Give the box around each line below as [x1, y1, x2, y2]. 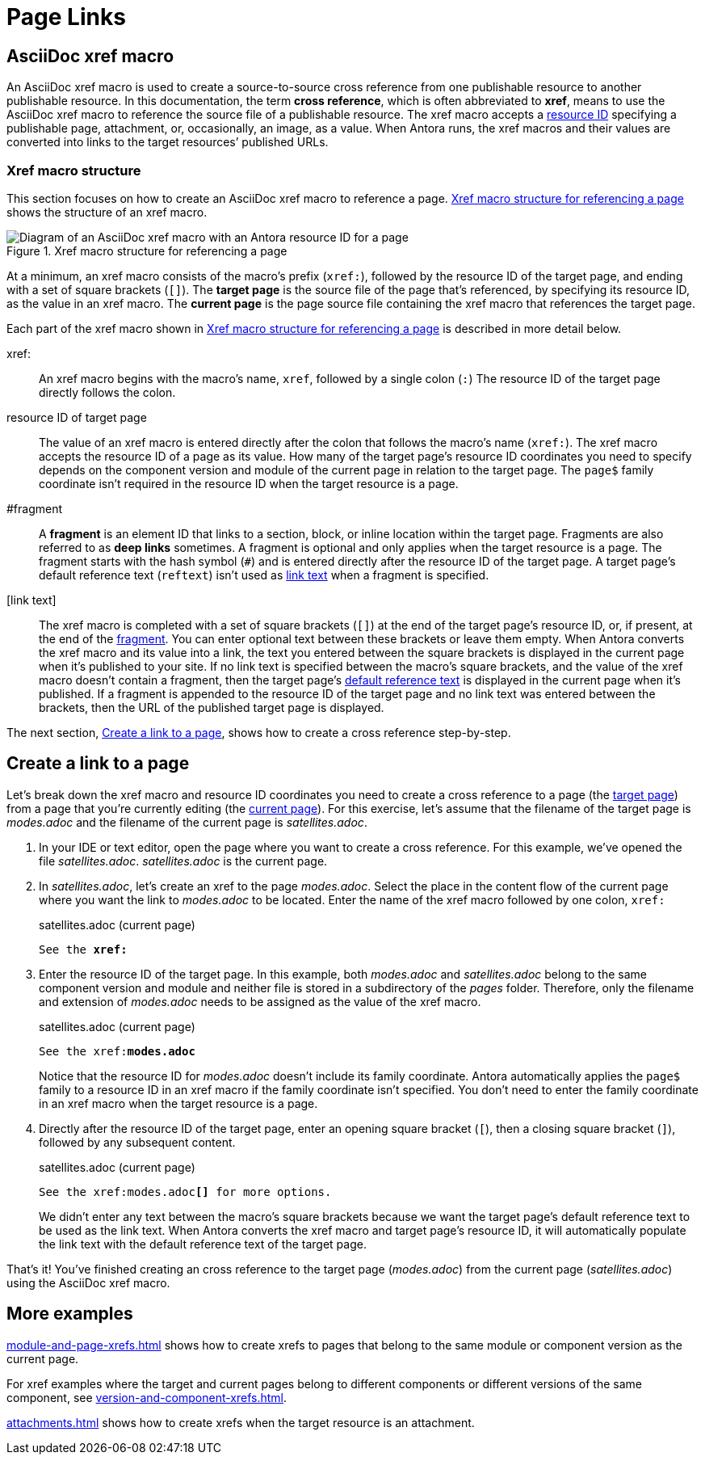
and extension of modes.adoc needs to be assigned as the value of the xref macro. [39, 994, 481, 1008]
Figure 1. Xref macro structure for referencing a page [6, 243, 287, 258]
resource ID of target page [6, 410, 147, 424]
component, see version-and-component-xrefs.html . [6, 1390, 287, 1404]
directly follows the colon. [39, 385, 176, 399]
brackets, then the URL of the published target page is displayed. [39, 700, 384, 714]
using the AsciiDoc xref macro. [6, 1275, 170, 1290]
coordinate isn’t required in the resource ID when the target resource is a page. [39, 476, 459, 491]
